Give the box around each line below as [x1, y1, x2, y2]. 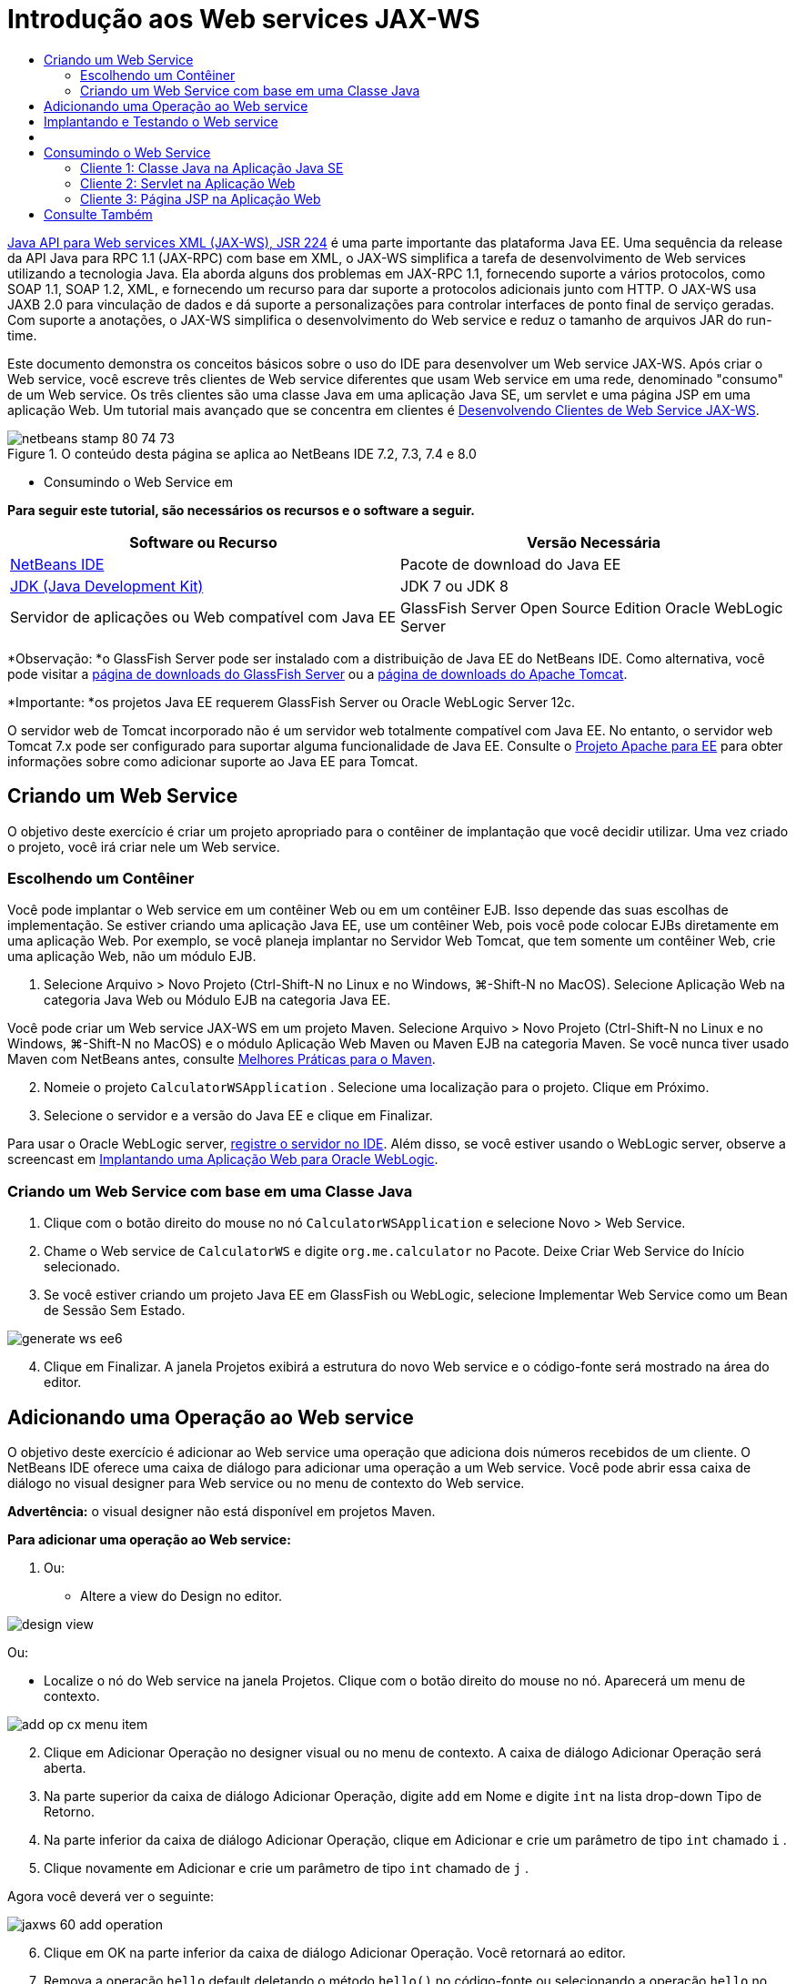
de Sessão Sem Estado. [44, 1302, 186, 1319]
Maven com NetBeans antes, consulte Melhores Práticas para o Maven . [7, 1051, 436, 1068]
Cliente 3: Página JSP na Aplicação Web [80, 190, 321, 207]
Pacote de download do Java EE [400, 554, 621, 573]
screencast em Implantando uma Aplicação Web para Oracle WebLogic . [7, 1151, 438, 1168]
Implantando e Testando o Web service [44, 113, 278, 129]
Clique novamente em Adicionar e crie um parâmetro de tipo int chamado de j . [44, 1859, 529, 1876]
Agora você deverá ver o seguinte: [7, 1888, 215, 1904]
